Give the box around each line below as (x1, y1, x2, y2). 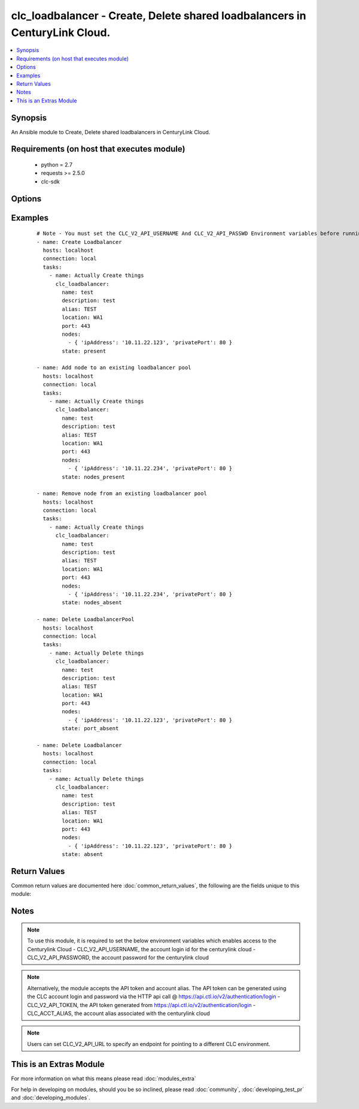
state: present (62, 348, 107, 354)
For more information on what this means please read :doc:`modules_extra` (11, 1075, 197, 1082)
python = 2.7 (41, 161, 73, 168)
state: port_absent (62, 725, 119, 732)
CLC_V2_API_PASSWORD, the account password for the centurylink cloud (27, 954, 209, 961)
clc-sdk (41, 177, 60, 185)
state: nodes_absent (62, 599, 122, 606)
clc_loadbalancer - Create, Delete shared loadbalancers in (11, 9, 306, 22)
